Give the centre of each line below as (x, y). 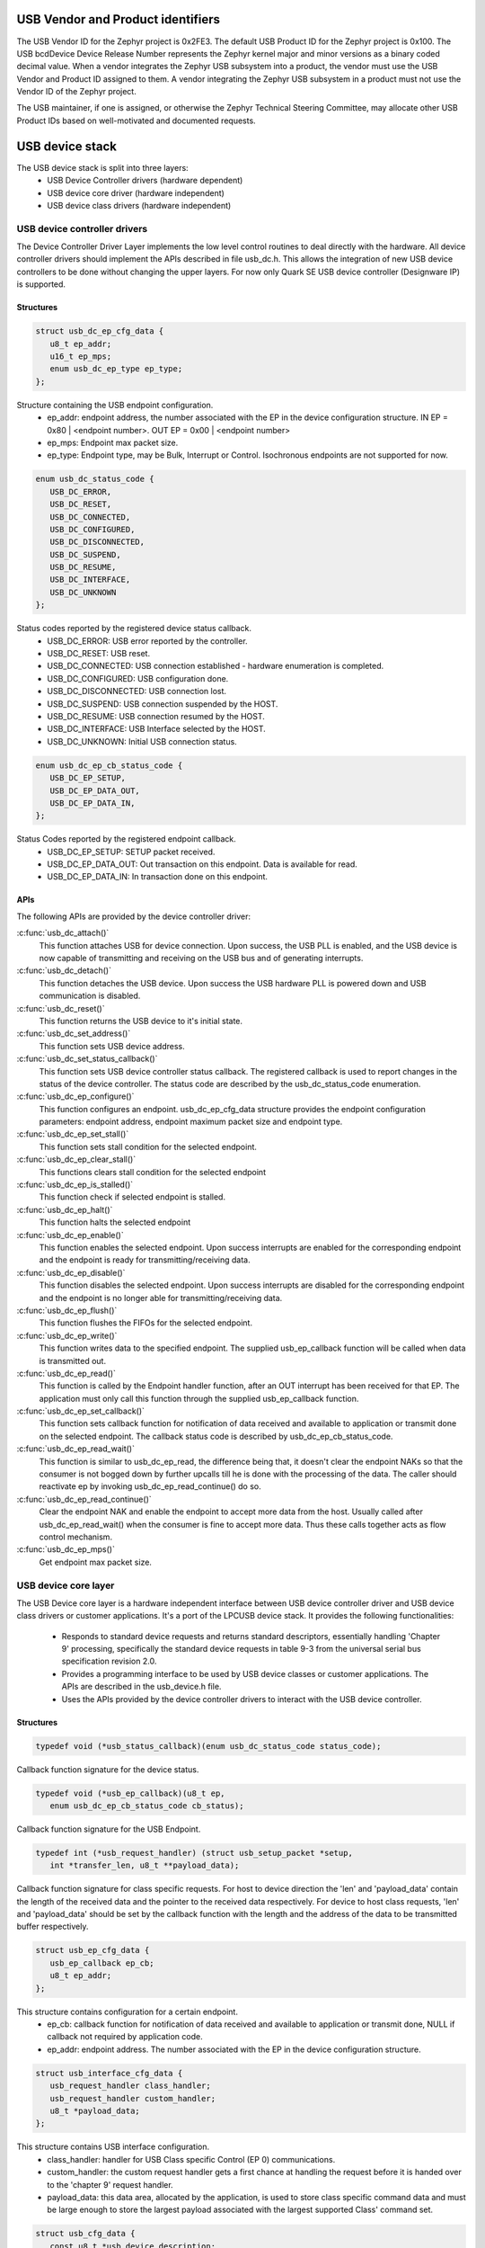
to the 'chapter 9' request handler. (110, 2184)
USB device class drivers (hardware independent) (139, 205)
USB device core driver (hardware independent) (136, 192)
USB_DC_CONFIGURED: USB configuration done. (138, 678)
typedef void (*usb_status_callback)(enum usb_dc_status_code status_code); (208, 1746)
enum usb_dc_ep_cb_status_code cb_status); (147, 1806)
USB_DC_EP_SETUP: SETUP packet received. (131, 852)
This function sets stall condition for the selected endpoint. (148, 1146)
